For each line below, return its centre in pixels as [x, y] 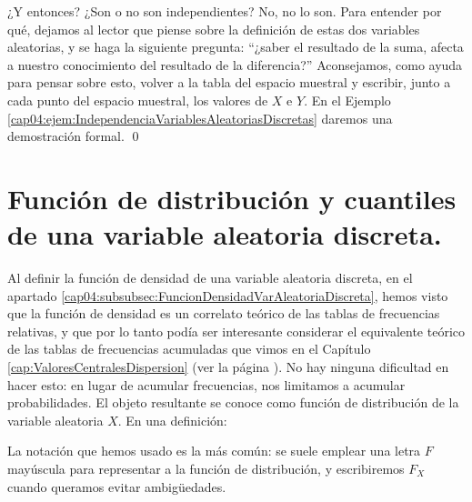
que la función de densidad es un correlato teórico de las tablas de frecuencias [224, 313]
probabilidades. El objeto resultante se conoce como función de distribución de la [233, 402]
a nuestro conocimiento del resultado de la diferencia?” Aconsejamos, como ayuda [235, 64]
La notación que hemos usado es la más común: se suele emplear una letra [214, 451]
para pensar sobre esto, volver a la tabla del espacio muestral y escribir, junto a [229, 82]
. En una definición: [172, 420]
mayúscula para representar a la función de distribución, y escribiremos [206, 468]
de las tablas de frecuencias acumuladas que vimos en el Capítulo [189, 349]
